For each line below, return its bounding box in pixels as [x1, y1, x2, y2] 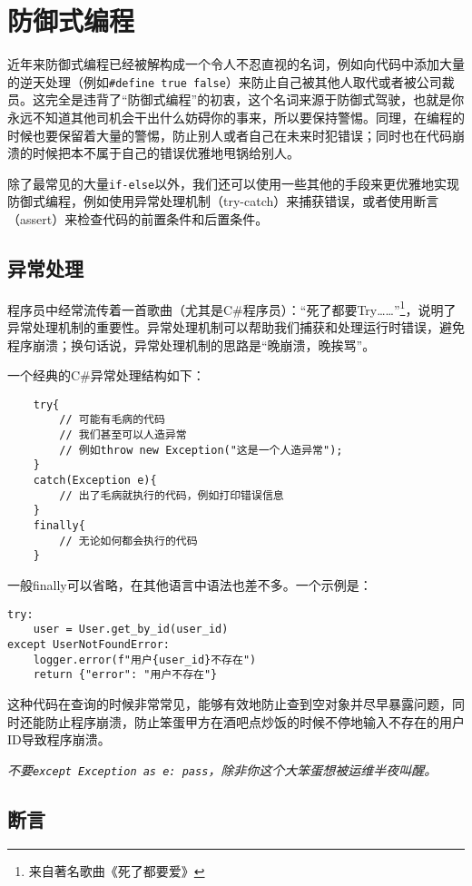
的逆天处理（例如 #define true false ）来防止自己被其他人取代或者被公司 [7, 72, 442, 91]
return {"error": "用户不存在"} [33, 668, 218, 682]
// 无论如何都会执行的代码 [59, 534, 198, 547]
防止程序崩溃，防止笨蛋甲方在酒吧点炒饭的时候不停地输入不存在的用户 [44, 712, 465, 731]
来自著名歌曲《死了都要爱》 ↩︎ [28, 861, 205, 880]
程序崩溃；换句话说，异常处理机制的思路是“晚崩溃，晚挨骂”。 [7, 335, 376, 354]
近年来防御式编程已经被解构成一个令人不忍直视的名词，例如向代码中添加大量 [7, 54, 465, 74]
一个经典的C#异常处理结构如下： [7, 366, 205, 385]
